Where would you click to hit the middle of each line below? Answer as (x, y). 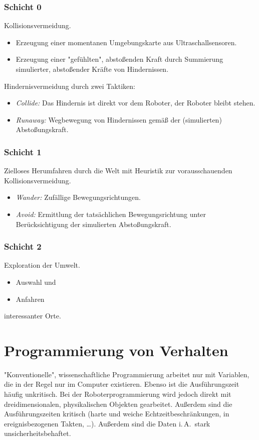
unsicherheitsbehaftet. (38, 433)
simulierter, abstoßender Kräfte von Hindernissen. (92, 69)
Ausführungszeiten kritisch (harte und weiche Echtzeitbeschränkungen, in (117, 414)
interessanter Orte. (33, 316)
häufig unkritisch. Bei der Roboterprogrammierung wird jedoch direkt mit (118, 394)
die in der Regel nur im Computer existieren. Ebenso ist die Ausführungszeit (122, 384)
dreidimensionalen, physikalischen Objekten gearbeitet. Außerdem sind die (118, 404)
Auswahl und (36, 282)
